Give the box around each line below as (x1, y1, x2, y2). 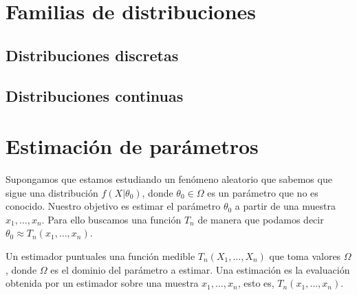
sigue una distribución (6, 185, 98, 199)
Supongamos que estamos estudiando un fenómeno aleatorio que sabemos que (6, 172, 332, 186)
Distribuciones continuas (6, 85, 184, 106)
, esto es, (237, 276, 274, 290)
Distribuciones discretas (6, 44, 179, 65)
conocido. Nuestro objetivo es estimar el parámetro (6, 199, 221, 213)
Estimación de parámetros (6, 132, 259, 160)
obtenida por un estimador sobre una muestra (6, 276, 199, 290)
